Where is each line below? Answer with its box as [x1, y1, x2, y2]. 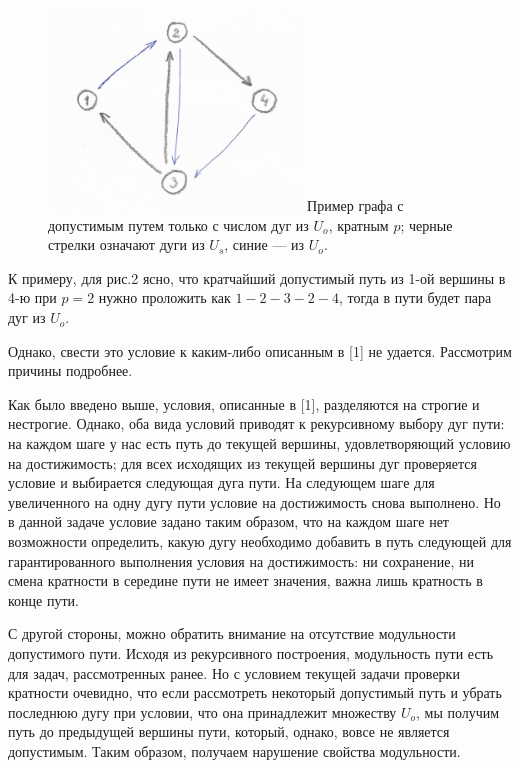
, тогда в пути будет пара [338, 287, 492, 308]
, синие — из [224, 234, 305, 255]
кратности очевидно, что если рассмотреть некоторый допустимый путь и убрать [8, 682, 502, 703]
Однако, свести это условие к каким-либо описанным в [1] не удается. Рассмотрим [8, 340, 512, 361]
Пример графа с [307, 195, 404, 216]
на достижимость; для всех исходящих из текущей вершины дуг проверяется [8, 452, 477, 473]
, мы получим [416, 701, 500, 722]
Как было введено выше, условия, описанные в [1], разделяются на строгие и [8, 393, 480, 414]
